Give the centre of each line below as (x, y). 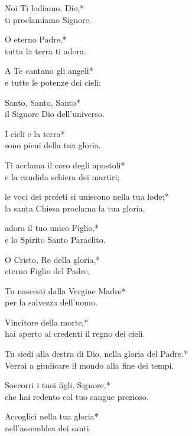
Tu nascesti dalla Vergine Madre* (65, 290)
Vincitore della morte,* (47, 322)
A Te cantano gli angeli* (49, 71)
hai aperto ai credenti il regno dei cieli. (75, 333)
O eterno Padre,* (36, 39)
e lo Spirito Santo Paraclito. (55, 239)
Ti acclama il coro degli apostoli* (65, 165)
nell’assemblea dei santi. (48, 428)
